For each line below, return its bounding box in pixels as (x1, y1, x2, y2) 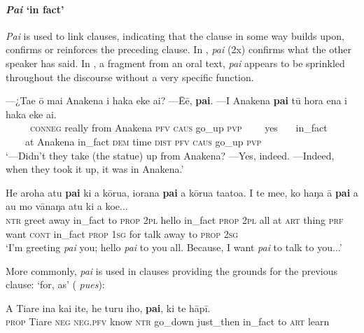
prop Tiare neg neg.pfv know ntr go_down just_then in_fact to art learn (6, 314, 330, 329)
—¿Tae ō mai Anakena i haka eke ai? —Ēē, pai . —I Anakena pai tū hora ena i (6, 93, 347, 108)
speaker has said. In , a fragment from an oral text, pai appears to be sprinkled (6, 55, 345, 70)
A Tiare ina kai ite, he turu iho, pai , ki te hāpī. (6, 300, 211, 315)
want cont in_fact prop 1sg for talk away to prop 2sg (6, 226, 239, 241)
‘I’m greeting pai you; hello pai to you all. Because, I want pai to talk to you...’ (6, 240, 342, 255)
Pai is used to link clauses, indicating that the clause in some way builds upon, (6, 28, 344, 43)
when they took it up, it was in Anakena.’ (6, 162, 184, 176)
